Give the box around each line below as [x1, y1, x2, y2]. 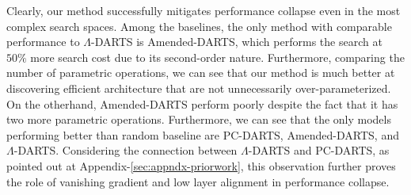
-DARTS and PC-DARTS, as [248, 142, 390, 159]
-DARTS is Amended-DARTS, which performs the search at [91, 33, 382, 50]
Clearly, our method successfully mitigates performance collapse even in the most [6, 2, 401, 18]
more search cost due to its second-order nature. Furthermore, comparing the [30, 48, 405, 65]
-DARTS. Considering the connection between [13, 142, 238, 159]
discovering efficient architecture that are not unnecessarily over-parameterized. [6, 79, 391, 96]
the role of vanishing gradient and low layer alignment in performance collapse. [6, 173, 390, 189]
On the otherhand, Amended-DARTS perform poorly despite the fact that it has [6, 95, 398, 112]
